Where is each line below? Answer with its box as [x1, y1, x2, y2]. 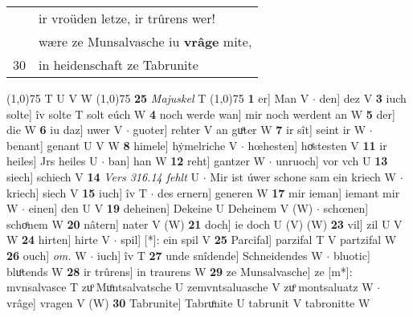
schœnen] [323, 200, 369, 217]
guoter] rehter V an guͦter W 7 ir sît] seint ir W [133, 121, 366, 138]
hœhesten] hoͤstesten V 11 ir [247, 136, 387, 153]
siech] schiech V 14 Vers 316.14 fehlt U [6, 168, 200, 185]
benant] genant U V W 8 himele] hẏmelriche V [6, 136, 238, 153]
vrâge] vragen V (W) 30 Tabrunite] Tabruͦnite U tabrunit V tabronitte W [6, 294, 370, 311]
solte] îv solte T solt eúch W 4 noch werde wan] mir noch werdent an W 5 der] [6, 105, 395, 122]
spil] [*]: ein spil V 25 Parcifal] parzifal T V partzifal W [121, 231, 397, 248]
